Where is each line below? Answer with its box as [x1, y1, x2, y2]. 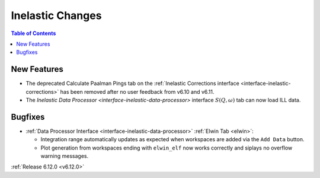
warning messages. [40, 152, 89, 160]
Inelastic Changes [11, 9, 102, 22]
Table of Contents [11, 30, 56, 37]
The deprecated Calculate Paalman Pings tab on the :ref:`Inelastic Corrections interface [25, 80, 239, 87]
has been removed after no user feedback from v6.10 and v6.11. [60, 88, 215, 95]
